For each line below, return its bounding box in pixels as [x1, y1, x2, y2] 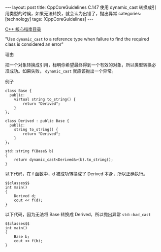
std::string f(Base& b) [5, 149, 54, 154]
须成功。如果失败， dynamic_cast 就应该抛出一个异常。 [5, 68, 116, 74]
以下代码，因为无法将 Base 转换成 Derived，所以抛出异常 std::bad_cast [5, 212, 151, 217]
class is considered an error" [5, 41, 64, 47]
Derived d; [14, 193, 36, 198]
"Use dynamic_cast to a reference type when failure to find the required [5, 36, 149, 42]
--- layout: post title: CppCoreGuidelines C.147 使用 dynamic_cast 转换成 [5, 4, 152, 10]
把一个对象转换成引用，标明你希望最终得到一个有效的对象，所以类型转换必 [5, 62, 156, 67]
